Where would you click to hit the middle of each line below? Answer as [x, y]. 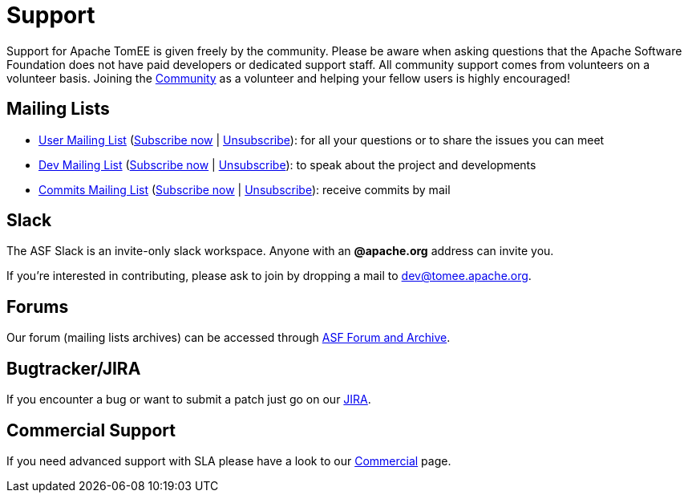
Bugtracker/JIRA [74, 368]
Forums [38, 306]
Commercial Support [91, 430]
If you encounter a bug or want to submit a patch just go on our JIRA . [189, 400]
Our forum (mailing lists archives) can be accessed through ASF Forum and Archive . [229, 338]
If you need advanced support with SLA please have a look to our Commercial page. [229, 460]
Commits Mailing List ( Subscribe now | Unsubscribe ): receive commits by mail [245, 189]
